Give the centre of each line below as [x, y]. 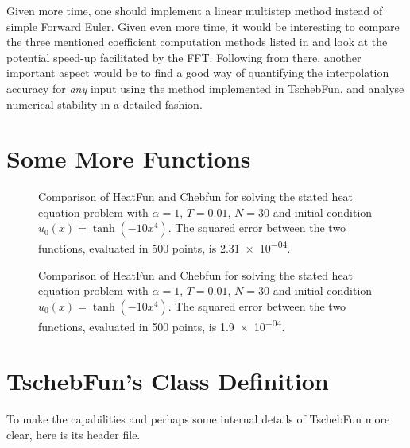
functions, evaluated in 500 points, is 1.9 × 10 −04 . [162, 325]
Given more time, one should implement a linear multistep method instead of [195, 10]
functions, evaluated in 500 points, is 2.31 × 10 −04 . [164, 247]
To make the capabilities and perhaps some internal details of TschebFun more [198, 419]
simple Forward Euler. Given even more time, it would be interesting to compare [203, 26]
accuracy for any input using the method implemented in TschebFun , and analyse [205, 88]
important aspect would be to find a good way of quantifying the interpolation [198, 73]
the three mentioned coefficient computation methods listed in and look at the [197, 42]
